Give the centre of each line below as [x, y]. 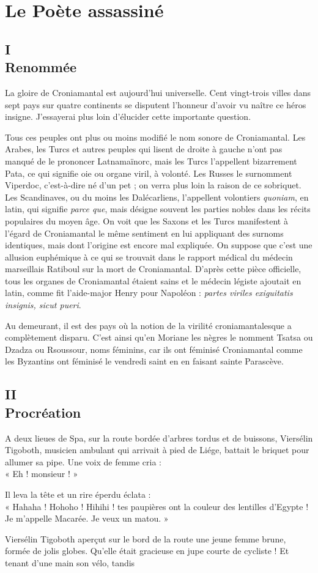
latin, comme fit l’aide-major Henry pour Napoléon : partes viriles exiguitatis [149, 293]
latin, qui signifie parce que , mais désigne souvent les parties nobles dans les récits [158, 209]
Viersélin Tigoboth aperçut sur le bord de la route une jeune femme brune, [146, 538]
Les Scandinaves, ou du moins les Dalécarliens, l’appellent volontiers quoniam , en [157, 197]
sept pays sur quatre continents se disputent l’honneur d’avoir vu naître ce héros [156, 104]
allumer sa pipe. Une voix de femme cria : [83, 461]
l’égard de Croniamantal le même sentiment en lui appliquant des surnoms [144, 233]
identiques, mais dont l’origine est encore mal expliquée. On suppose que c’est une [159, 245]
